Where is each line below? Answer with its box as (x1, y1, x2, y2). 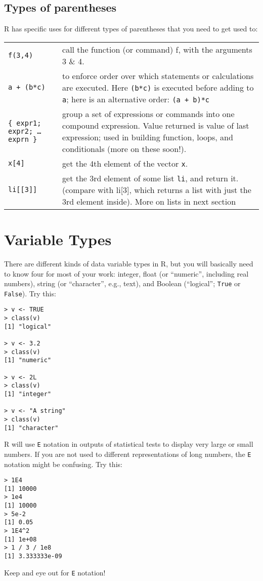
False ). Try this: (4, 288, 56, 298)
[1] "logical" (4, 323, 52, 330)
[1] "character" (4, 424, 59, 432)
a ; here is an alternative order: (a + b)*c (62, 93, 210, 105)
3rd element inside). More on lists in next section (62, 195, 236, 207)
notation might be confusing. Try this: (4, 458, 122, 469)
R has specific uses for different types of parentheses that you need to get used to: (4, 23, 258, 34)
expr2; (8, 127, 33, 135)
